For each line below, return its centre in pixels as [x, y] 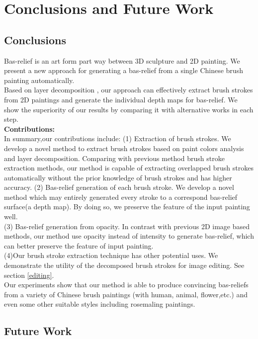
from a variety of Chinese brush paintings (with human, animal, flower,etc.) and [126, 294]
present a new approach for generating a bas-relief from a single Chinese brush [124, 70]
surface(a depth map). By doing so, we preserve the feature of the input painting [127, 207]
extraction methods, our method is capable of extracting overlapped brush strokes [129, 168]
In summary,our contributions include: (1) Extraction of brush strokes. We [118, 138]
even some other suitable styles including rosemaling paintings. [100, 304]
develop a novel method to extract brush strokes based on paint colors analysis [124, 148]
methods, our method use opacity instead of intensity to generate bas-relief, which [129, 236]
